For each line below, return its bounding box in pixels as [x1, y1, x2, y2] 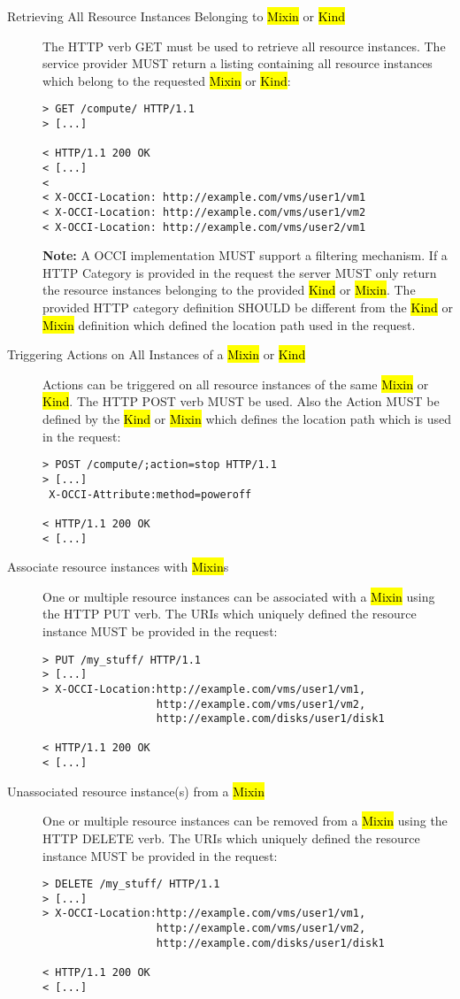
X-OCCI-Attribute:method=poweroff [49, 488, 252, 501]
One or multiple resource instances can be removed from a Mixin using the [42, 811, 448, 830]
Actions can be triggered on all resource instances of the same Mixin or [42, 374, 429, 393]
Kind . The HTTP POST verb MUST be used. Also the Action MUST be [42, 392, 440, 411]
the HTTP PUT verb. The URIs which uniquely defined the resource [42, 604, 417, 623]
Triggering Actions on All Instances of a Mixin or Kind [7, 345, 306, 364]
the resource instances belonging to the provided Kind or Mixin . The [42, 280, 416, 299]
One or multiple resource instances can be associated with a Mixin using [42, 587, 435, 605]
